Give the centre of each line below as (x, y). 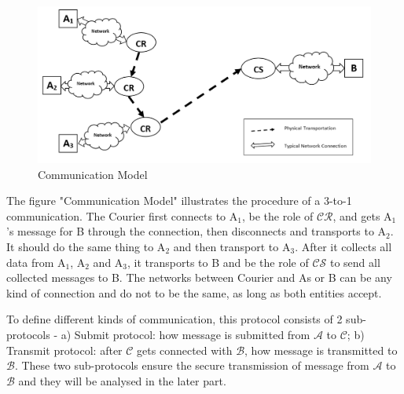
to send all (355, 262)
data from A (36, 262)
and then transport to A (232, 246)
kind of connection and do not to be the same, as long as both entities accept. (194, 292)
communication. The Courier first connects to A (122, 215)
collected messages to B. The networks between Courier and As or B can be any (199, 277)
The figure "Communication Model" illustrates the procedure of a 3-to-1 (179, 201)
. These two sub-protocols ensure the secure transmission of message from (192, 365)
